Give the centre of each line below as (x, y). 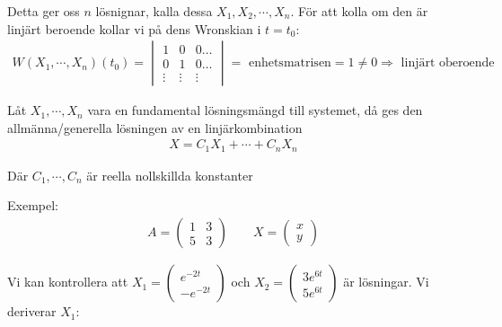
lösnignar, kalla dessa (154, 11)
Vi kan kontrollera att (68, 282)
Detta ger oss (44, 11)
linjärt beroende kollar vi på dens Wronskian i (134, 28)
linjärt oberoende (448, 63)
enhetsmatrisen (290, 63)
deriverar (32, 311)
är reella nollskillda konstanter (170, 175)
